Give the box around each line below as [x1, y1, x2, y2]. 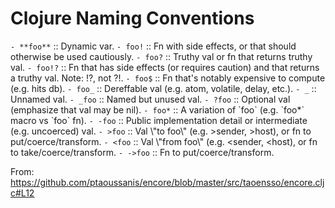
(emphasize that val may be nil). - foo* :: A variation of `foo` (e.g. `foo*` [10, 103, 305, 116]
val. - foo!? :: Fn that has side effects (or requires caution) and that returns [10, 61, 320, 73]
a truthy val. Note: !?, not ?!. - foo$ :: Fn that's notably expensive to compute [10, 72, 326, 84]
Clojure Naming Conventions [10, 7, 255, 30]
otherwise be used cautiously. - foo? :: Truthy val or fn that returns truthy [10, 50, 313, 62]
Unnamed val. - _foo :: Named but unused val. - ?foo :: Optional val [10, 93, 291, 105]
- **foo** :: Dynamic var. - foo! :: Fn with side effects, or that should [10, 40, 297, 52]
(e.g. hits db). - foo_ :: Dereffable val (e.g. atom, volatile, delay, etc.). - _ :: [10, 82, 317, 94]
